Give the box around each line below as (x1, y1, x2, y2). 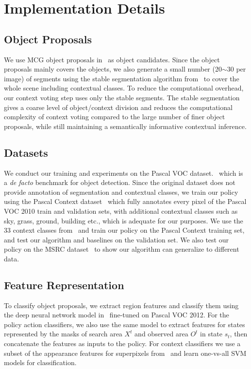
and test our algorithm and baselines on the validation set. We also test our (4, 234, 229, 244)
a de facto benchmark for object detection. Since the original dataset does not (4, 177, 235, 187)
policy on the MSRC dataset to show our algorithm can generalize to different (4, 244, 239, 254)
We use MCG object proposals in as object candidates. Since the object (4, 54, 220, 64)
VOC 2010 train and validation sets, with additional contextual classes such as (4, 205, 238, 216)
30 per (227, 64, 246, 74)
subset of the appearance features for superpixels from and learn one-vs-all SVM (4, 348, 247, 358)
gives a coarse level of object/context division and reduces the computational (4, 102, 233, 112)
